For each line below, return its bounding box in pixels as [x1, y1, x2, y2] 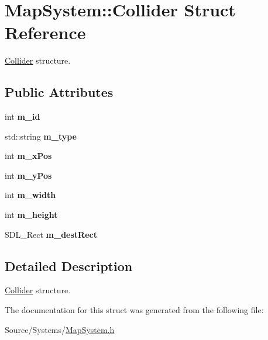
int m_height [5, 209, 58, 221]
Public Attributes [5, 83, 114, 101]
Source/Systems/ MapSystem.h [5, 323, 115, 335]
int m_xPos [5, 150, 52, 162]
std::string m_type [5, 130, 77, 142]
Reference [5, 20, 86, 44]
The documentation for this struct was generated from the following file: [5, 304, 264, 316]
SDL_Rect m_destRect [5, 228, 97, 240]
